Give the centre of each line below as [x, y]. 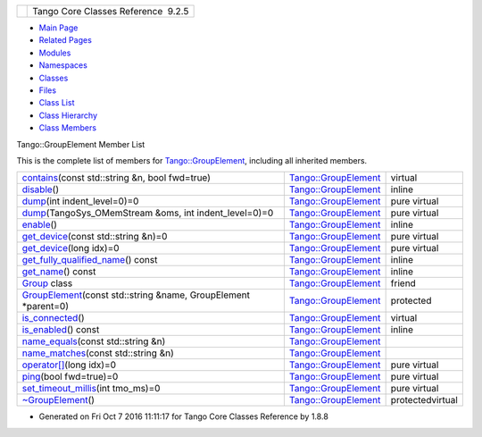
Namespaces [63, 65]
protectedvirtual [424, 400]
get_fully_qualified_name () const [90, 260]
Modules [55, 53]
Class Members [68, 128]
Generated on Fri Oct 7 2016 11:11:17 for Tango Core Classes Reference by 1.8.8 [184, 416]
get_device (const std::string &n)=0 [95, 237]
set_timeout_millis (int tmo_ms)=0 [91, 389]
